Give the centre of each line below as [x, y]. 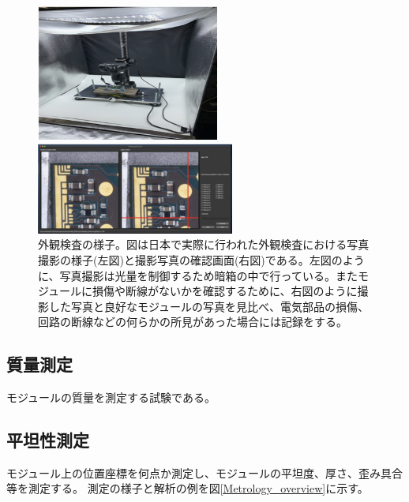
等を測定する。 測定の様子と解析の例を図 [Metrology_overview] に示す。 [188, 488]
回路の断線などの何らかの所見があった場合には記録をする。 [193, 322]
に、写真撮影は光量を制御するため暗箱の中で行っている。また [198, 275]
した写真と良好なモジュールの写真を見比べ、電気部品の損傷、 [209, 306]
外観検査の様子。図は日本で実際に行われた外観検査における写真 [204, 244]
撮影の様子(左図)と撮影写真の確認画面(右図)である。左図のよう [201, 259]
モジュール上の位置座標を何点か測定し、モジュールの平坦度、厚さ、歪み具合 [205, 472]
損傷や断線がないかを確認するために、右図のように [225, 291]
